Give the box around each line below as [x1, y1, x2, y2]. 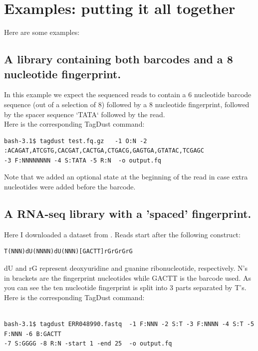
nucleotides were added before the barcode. [4, 181, 136, 192]
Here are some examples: [4, 27, 80, 37]
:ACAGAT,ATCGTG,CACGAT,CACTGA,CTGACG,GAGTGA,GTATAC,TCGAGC [4, 147, 204, 155]
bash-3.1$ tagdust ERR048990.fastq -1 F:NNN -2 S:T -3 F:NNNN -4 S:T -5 [4, 321, 255, 328]
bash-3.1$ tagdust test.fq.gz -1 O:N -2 [4, 137, 147, 145]
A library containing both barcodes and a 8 [4, 51, 233, 67]
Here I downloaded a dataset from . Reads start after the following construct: [4, 229, 241, 239]
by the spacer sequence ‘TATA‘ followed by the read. [4, 109, 165, 119]
